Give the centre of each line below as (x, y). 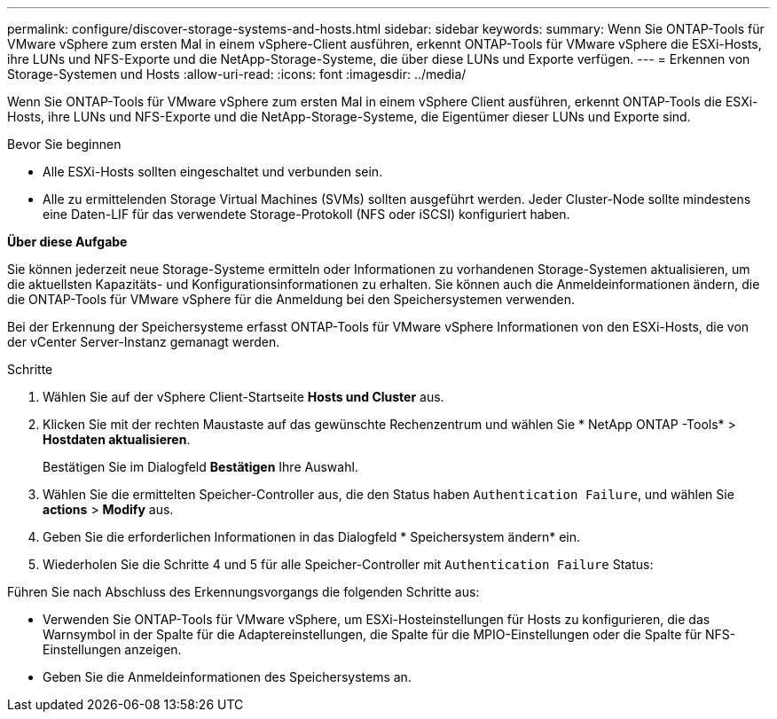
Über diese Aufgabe (67, 242)
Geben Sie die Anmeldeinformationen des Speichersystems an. (227, 677)
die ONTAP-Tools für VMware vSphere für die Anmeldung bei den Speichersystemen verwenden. (291, 299)
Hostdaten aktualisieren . (117, 439)
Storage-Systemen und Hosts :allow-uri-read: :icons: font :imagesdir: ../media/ (237, 74)
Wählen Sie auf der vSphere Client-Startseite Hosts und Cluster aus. (243, 397)
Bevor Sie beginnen (64, 144)
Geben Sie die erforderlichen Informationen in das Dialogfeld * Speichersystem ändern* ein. (311, 537)
